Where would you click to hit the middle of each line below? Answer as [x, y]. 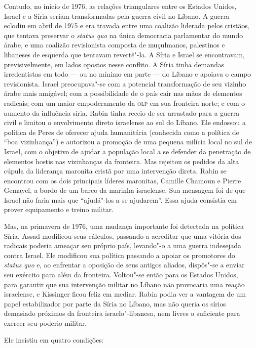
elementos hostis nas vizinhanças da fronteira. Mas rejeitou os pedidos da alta [122, 161]
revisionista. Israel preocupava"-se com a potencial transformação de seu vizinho [125, 83]
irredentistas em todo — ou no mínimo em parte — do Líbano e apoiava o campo [128, 74]
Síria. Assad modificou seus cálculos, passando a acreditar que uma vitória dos [123, 236]
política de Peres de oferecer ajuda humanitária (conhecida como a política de [122, 132]
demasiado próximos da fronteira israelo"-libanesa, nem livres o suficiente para [122, 313]
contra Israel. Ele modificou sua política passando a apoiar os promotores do [120, 255]
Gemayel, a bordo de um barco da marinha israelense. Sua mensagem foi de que [125, 190]
